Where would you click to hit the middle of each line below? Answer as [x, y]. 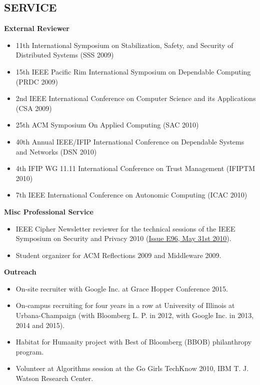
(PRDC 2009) [37, 81]
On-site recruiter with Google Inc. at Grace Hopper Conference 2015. [122, 288]
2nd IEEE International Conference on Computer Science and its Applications [136, 98]
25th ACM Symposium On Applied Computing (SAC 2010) [107, 125]
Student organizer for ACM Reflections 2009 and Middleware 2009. [118, 255]
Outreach [20, 272]
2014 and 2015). [40, 325]
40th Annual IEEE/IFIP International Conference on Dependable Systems [130, 141]
